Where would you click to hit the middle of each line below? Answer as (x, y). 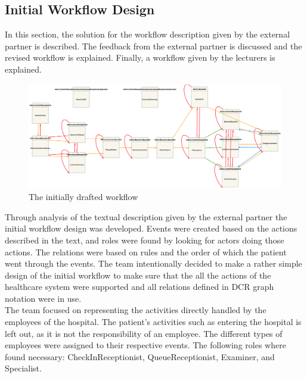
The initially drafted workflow (83, 197)
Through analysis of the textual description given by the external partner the (146, 216)
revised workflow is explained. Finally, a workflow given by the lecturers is (140, 57)
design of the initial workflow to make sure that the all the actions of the (138, 275)
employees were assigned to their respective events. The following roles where (145, 345)
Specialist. (23, 368)
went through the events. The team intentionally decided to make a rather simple (153, 263)
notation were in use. (43, 298)
